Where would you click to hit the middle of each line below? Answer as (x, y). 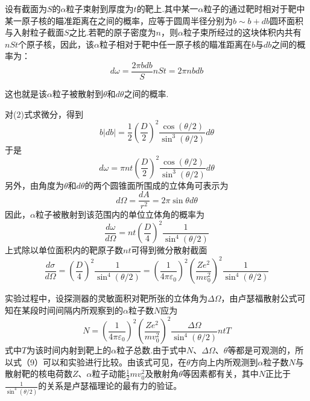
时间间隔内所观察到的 (81, 310)
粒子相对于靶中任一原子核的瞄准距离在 (176, 44)
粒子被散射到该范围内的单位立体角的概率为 (120, 214)
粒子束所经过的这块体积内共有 (242, 32)
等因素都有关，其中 (220, 374)
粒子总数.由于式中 (152, 350)
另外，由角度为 (34, 185)
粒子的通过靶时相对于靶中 (254, 8)
